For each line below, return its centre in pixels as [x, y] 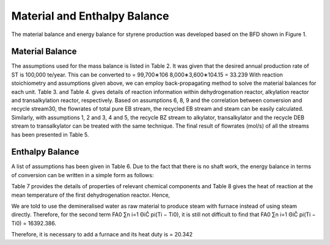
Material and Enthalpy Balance [90, 16]
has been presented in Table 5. [50, 134]
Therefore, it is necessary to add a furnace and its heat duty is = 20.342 [102, 235]
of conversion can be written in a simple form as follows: [82, 175]
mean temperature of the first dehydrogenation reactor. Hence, [91, 195]
